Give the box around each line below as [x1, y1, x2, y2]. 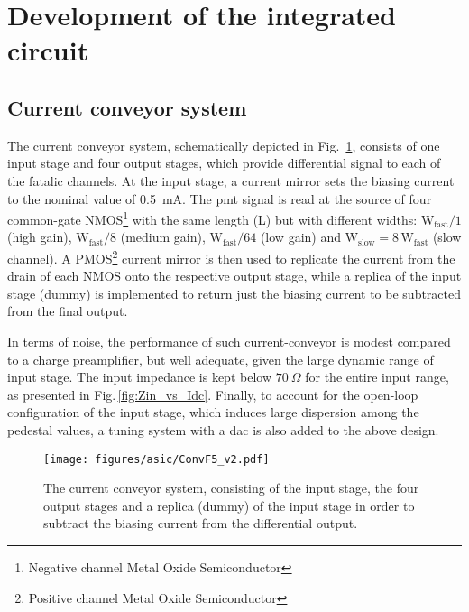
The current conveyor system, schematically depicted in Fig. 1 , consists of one [7, 135, 440, 154]
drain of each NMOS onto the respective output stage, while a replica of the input [7, 266, 462, 285]
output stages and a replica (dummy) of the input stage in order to [43, 496, 415, 515]
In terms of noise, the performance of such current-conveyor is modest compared [7, 332, 451, 351]
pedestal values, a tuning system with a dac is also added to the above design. [7, 420, 439, 439]
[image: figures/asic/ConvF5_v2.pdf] [43, 452, 270, 466]
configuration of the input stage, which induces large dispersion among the [7, 403, 419, 422]
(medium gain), [120, 227, 206, 246]
